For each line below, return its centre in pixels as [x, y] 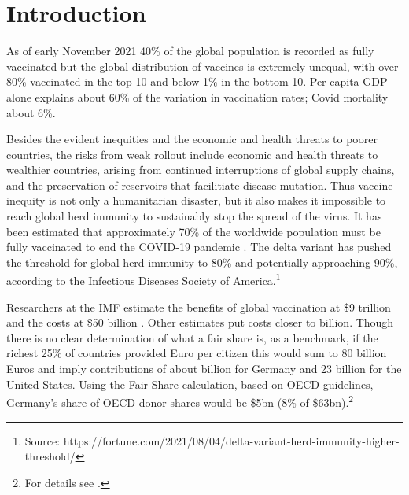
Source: [42, 440]
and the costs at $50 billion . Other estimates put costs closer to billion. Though [200, 322]
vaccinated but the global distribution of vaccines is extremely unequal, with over [203, 66]
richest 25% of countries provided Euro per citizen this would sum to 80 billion [197, 353]
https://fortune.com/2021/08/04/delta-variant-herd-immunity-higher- [231, 440]
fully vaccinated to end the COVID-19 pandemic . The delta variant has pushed [199, 247]
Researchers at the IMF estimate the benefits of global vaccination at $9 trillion [199, 307]
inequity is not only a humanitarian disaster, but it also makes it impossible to [196, 200]
